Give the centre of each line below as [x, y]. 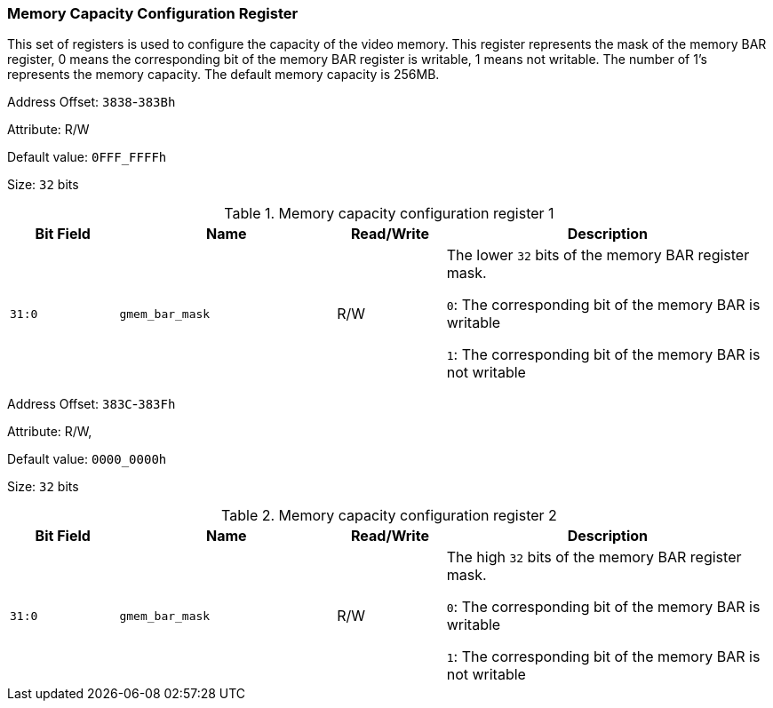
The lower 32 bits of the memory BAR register [598, 255]
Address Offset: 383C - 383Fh [92, 404]
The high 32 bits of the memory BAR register [594, 557]
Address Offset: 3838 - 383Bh [92, 102]
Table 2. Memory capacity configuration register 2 [389, 516]
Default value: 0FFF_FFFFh [87, 157]
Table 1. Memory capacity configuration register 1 [389, 214]
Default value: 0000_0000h [87, 459]
